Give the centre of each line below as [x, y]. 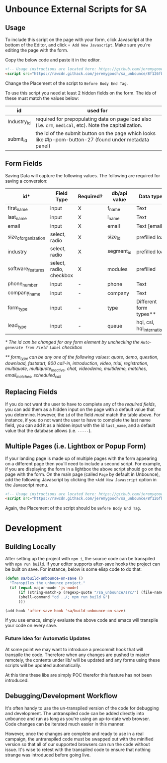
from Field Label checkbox [54, 347]
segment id [120, 252]
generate [14, 348]
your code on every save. [31, 626]
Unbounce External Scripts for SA [76, 9]
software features [26, 269]
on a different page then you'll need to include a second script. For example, [83, 463]
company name [24, 293]
